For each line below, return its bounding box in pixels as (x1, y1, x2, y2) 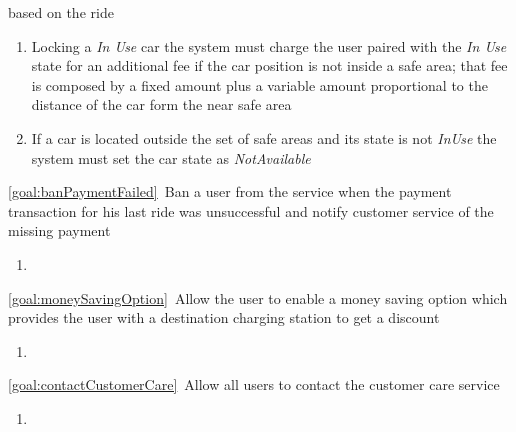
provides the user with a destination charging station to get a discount (8, 307, 440, 328)
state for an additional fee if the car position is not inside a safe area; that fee (31, 55, 508, 76)
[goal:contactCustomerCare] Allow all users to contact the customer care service (8, 374, 500, 395)
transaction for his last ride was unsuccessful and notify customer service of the (8, 200, 494, 221)
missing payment (8, 220, 111, 241)
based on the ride (8, 2, 114, 22)
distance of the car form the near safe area (31, 94, 292, 115)
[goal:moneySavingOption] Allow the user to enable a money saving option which (8, 287, 508, 308)
